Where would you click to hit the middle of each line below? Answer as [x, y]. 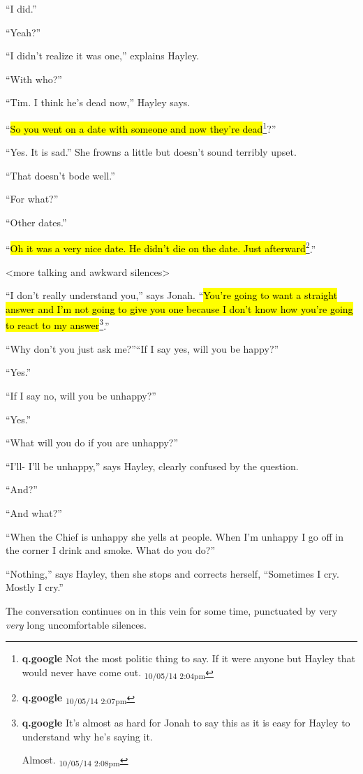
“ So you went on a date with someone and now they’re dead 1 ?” [141, 127]
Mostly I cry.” [35, 587]
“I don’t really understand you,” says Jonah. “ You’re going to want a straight [172, 295]
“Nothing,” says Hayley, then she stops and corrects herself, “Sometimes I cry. [172, 573]
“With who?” [34, 79]
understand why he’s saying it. [87, 736]
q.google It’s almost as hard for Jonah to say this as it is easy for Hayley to [186, 723]
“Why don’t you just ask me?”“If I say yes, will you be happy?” [142, 348]
